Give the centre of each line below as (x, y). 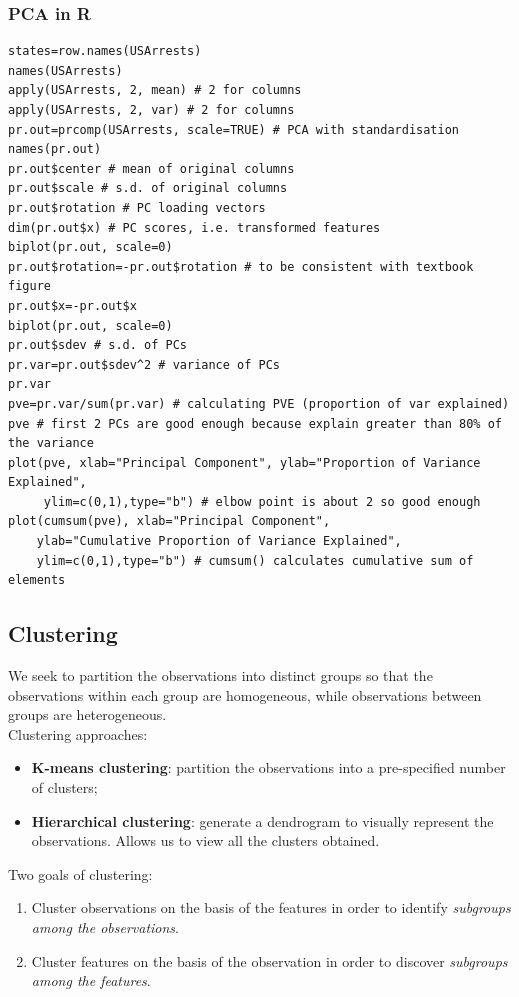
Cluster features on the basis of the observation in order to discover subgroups (269, 960)
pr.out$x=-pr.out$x (72, 305)
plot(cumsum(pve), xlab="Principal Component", (169, 521)
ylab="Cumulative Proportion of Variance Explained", (219, 541)
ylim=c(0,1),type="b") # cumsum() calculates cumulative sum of (255, 560)
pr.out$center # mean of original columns (151, 168)
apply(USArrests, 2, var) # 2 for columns (151, 110)
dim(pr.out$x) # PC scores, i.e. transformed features (194, 227)
